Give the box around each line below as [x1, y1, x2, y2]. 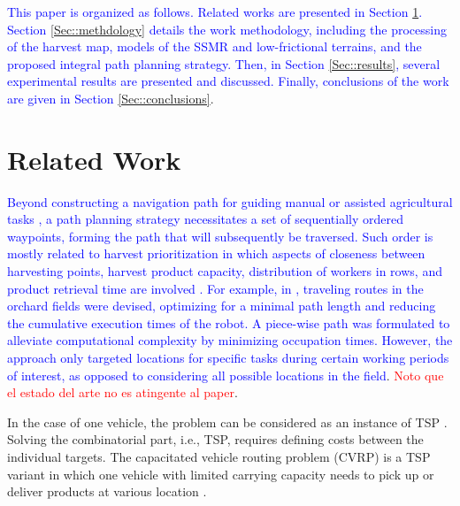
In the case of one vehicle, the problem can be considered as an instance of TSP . [7, 412, 448, 431]
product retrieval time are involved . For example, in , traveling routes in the [7, 279, 424, 297]
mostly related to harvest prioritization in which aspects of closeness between [7, 244, 425, 263]
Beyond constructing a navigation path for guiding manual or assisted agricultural [7, 192, 453, 211]
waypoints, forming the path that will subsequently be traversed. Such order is [7, 226, 433, 245]
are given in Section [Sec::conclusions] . [7, 88, 214, 107]
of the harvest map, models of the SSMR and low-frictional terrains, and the [7, 37, 422, 56]
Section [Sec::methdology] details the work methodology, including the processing [7, 19, 447, 38]
